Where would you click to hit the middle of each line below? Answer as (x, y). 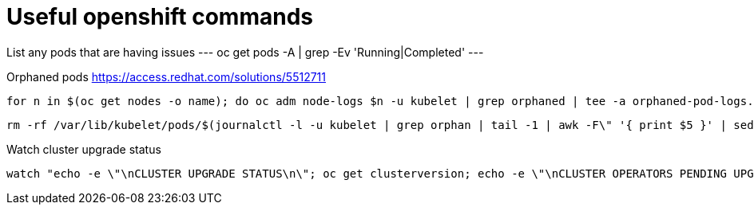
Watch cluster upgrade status (84, 149)
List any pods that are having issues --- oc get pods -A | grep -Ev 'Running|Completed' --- (245, 52)
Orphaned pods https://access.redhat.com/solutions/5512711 (166, 76)
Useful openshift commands (160, 17)
